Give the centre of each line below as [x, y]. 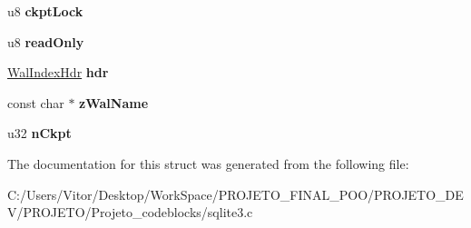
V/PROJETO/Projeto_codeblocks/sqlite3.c [130, 212]
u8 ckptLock [45, 11]
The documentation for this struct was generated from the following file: [208, 163]
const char [36, 102]
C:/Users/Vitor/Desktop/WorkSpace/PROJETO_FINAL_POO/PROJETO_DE [235, 194]
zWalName [114, 102]
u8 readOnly [46, 41]
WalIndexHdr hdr [58, 72]
